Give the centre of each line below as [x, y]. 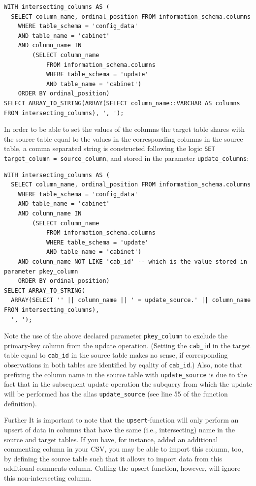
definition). [20, 403]
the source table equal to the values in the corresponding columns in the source [124, 138]
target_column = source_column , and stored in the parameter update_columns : [127, 158]
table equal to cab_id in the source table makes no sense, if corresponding [116, 355]
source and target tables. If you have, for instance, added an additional [111, 439]
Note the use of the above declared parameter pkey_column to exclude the [116, 336]
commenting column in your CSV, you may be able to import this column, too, [124, 449]
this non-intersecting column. [48, 477]
